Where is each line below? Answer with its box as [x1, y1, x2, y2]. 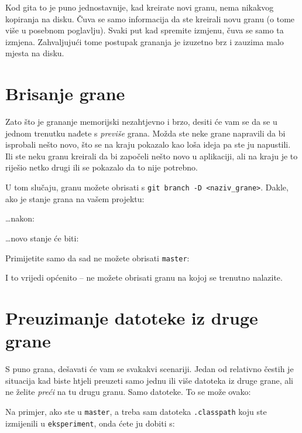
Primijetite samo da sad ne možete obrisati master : [5, 251, 190, 264]
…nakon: [5, 212, 35, 224]
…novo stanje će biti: [5, 231, 79, 244]
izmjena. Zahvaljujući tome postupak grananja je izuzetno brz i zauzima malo [5, 35, 284, 47]
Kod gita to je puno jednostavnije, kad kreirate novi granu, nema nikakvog [5, 1, 274, 13]
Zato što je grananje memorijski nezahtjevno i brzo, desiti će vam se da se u [5, 115, 277, 128]
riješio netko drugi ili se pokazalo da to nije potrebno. [5, 161, 198, 173]
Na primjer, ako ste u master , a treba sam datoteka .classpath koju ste [5, 405, 267, 417]
